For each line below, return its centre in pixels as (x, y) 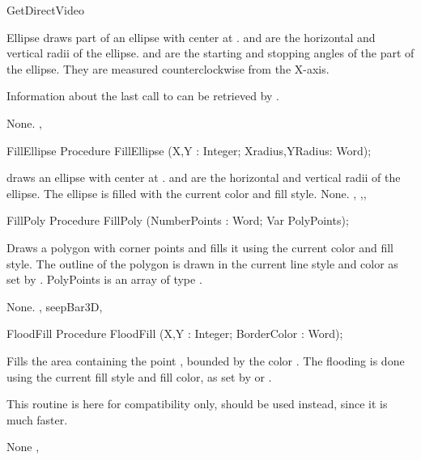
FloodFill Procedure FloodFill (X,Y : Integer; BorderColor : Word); (175, 333)
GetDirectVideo (45, 10)
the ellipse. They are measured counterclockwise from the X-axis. (168, 68)
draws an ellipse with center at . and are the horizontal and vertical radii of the (204, 177)
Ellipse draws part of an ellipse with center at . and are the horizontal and (191, 37)
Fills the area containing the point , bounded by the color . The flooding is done (206, 360)
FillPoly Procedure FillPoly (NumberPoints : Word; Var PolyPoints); (178, 220)
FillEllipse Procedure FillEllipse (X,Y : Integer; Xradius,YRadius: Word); (189, 150)
